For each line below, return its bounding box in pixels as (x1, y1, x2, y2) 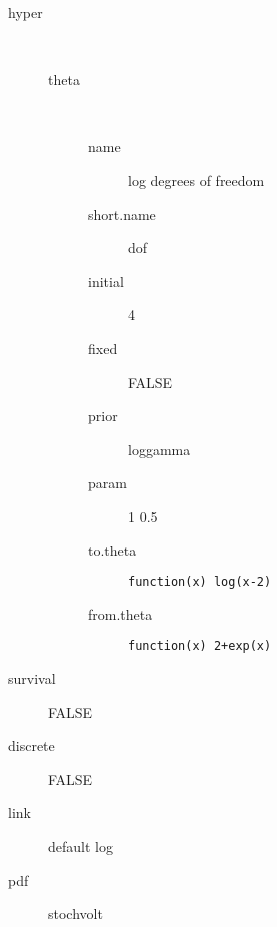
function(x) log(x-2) (128, 575, 272, 590)
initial (88, 270, 124, 291)
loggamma (128, 438, 191, 459)
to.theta (88, 539, 137, 560)
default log (48, 835, 113, 856)
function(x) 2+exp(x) (128, 639, 272, 654)
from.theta (88, 603, 153, 624)
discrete (8, 735, 55, 756)
